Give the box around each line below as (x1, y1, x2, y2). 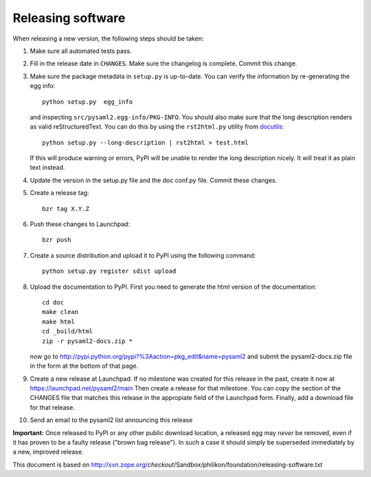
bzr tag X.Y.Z (42, 205, 89, 212)
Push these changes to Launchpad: (30, 220, 131, 228)
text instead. (30, 164, 65, 172)
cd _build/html (42, 327, 93, 335)
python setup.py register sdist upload (42, 267, 177, 275)
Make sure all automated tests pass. (30, 47, 132, 55)
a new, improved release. (12, 447, 84, 456)
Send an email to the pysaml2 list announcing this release (30, 416, 193, 424)
